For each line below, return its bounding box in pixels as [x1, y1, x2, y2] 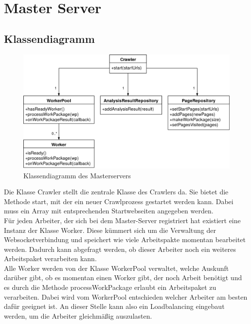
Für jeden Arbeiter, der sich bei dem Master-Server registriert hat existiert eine [4, 215, 241, 225]
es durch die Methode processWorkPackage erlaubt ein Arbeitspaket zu [4, 282, 216, 292]
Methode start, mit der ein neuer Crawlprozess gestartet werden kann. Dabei [4, 196, 233, 206]
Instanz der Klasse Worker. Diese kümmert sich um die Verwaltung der [4, 225, 216, 235]
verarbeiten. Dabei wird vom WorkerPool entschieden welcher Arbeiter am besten [4, 291, 248, 302]
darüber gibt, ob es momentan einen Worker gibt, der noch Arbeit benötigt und [4, 272, 242, 283]
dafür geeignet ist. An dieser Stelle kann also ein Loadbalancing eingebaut [4, 301, 225, 311]
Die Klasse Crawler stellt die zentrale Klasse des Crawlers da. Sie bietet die [4, 187, 229, 197]
